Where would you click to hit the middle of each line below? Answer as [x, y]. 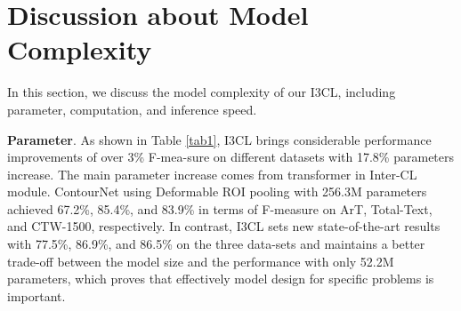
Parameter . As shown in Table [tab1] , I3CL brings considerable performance [219, 139]
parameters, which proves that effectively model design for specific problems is [221, 279]
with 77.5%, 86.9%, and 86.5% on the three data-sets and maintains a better [216, 244]
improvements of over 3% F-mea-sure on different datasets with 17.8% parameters [231, 157]
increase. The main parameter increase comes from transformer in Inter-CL [212, 174]
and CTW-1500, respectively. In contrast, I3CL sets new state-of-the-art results [224, 226]
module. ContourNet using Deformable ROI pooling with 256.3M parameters [217, 191]
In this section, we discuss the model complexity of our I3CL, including [202, 92]
